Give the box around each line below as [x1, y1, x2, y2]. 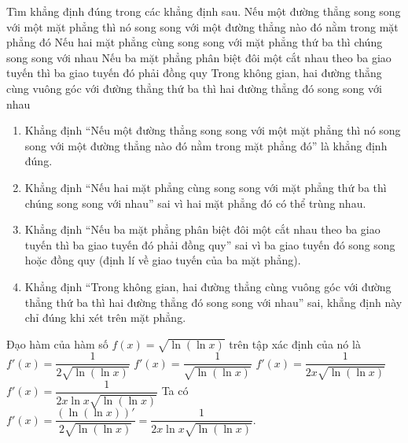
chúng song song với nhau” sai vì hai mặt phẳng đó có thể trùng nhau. [24, 194, 366, 211]
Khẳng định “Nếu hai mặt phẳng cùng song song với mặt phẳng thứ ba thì [24, 179, 387, 195]
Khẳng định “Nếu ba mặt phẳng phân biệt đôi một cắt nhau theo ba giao [24, 221, 380, 238]
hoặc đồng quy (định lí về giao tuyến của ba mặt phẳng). [24, 252, 301, 268]
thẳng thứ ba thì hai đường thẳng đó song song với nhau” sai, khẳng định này [24, 293, 402, 310]
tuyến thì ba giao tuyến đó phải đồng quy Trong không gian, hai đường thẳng [6, 65, 382, 81]
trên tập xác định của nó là [229, 335, 361, 352]
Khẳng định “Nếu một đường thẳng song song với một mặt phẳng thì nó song [24, 122, 401, 138]
